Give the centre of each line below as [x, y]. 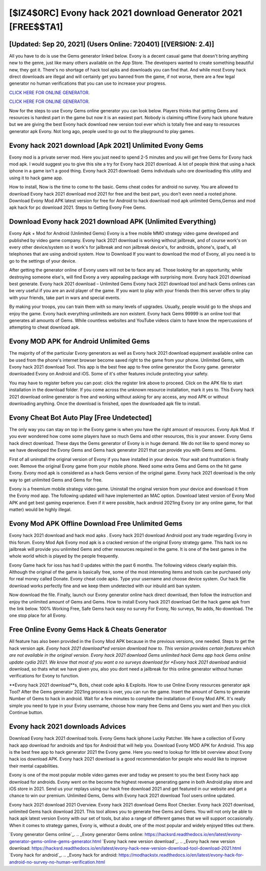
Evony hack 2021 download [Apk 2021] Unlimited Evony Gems [106, 145]
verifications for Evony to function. [44, 676]
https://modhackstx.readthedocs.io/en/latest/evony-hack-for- [181, 855]
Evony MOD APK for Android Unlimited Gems [80, 342]
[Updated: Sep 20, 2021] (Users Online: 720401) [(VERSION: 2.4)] [112, 44]
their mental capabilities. [34, 766]
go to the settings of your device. [43, 261]
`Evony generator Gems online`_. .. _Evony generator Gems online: [76, 835]
